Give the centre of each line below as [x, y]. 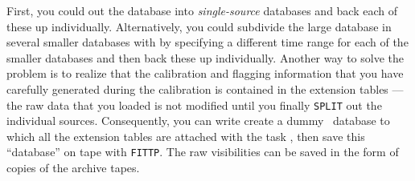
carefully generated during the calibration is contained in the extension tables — [205, 88]
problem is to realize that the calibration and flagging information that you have [205, 73]
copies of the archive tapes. [73, 168]
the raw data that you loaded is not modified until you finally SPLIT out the [194, 105]
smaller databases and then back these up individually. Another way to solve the [205, 57]
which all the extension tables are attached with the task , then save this [186, 136]
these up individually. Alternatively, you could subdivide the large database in [199, 26]
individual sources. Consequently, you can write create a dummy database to [198, 121]
